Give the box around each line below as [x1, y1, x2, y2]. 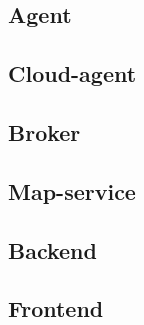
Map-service [8, 175, 136, 206]
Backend [8, 234, 97, 265]
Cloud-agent [8, 58, 137, 89]
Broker [8, 116, 81, 147]
